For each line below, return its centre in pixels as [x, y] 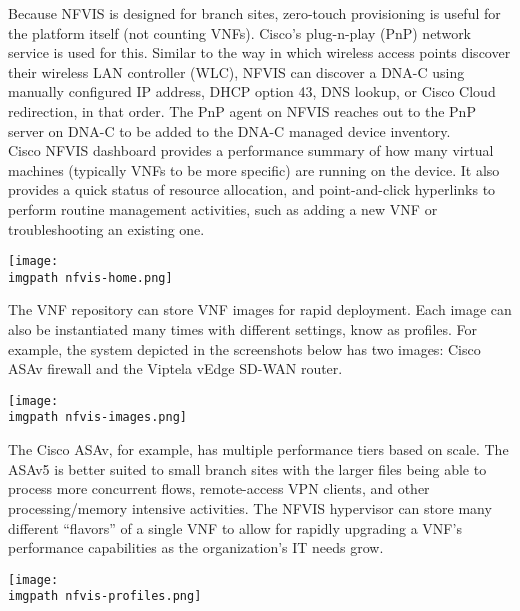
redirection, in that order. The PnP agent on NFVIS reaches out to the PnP [242, 110]
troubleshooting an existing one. [106, 228]
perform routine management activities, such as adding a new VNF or [223, 208]
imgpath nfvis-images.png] [97, 417]
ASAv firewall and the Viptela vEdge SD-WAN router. [175, 368]
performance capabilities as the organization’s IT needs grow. [196, 547]
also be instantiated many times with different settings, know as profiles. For [243, 329]
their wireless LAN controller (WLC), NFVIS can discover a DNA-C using [236, 71]
